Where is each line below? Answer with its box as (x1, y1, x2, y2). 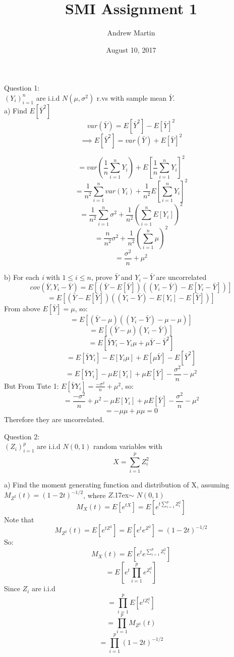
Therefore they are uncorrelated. (4, 414, 104, 424)
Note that (4, 514, 34, 524)
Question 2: (4, 431, 40, 441)
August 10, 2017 (106, 44, 156, 55)
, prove (91, 272, 112, 282)
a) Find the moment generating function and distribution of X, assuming (4, 479, 229, 490)
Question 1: (4, 83, 40, 93)
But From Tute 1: (4, 380, 59, 391)
